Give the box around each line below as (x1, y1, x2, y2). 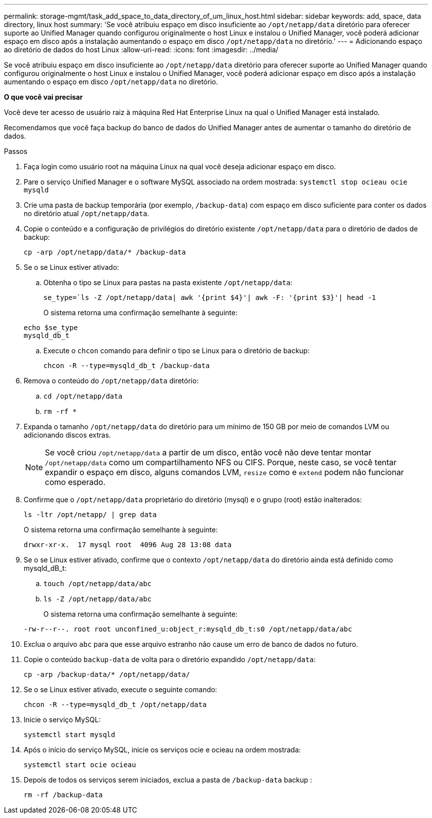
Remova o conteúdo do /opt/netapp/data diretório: (24, 376, 199, 385)
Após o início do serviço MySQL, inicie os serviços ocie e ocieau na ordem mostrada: (24, 745, 301, 754)
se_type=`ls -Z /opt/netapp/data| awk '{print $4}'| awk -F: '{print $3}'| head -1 (43, 294, 376, 301)
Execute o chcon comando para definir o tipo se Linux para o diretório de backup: (43, 346, 310, 355)
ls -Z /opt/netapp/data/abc (43, 595, 152, 603)
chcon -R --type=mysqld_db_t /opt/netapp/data (24, 701, 207, 708)
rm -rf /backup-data (24, 791, 103, 799)
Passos (4, 147, 28, 155)
